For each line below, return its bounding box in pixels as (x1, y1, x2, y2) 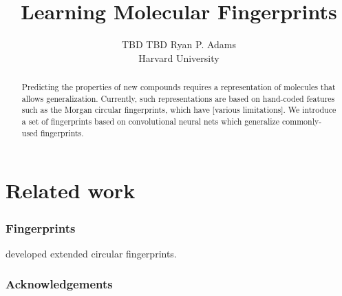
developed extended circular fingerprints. (6, 246, 177, 260)
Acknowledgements (6, 275, 113, 293)
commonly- (282, 116, 322, 127)
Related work (6, 176, 136, 204)
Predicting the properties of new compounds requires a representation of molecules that (21, 81, 336, 93)
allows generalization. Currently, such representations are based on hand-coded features (21, 92, 335, 104)
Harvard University (138, 50, 220, 65)
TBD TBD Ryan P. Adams (121, 37, 237, 52)
